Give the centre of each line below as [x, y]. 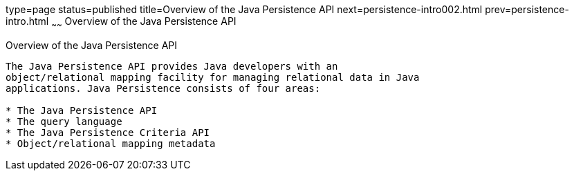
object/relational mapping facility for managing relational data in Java [213, 77]
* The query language [64, 121]
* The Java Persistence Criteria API [108, 132]
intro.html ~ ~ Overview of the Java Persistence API [121, 22]
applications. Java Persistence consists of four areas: [163, 88]
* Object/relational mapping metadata [111, 143]
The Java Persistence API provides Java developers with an [172, 66]
